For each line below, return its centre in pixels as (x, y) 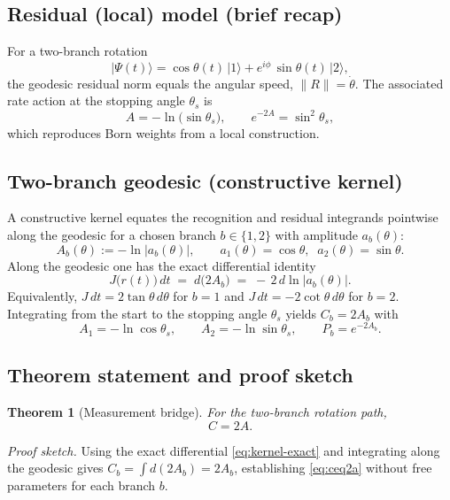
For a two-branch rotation (78, 51)
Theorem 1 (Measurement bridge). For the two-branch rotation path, (197, 412)
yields (301, 313)
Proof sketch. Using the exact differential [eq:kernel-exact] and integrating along (224, 450)
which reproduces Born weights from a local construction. (163, 132)
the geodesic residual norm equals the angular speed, (150, 83)
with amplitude (316, 234)
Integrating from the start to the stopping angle (137, 313)
